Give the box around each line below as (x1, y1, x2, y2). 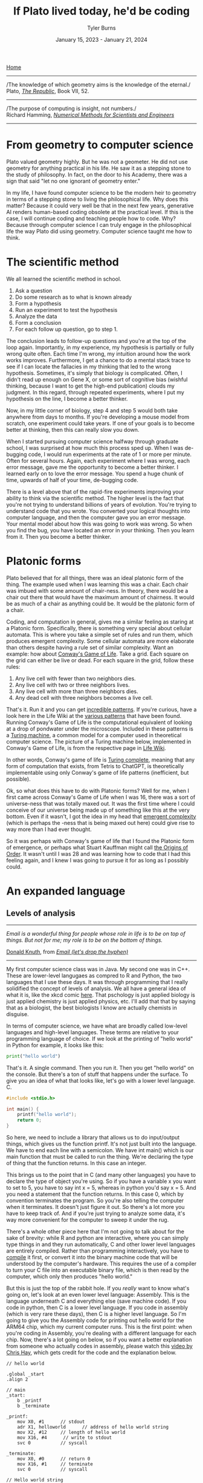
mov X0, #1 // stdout (17, 1419, 85, 1425)
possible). (6, 775, 31, 783)
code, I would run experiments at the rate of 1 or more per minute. (28, 451, 192, 458)
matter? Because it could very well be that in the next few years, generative (6, 201, 194, 209)
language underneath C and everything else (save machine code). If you (6, 1297, 187, 1305)
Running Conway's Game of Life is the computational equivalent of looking (6, 719, 192, 726)
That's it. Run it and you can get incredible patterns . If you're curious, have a (6, 706, 197, 713)
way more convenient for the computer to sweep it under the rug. (6, 1216, 169, 1223)
